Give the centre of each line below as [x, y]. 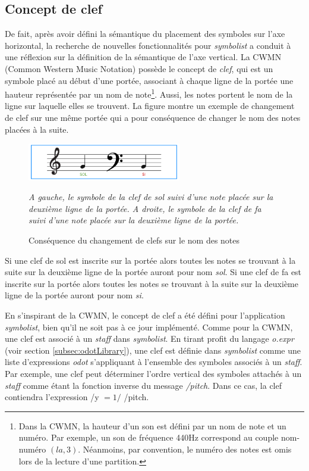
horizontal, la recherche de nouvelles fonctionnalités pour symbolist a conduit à [148, 45]
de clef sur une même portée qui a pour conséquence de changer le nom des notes [153, 118]
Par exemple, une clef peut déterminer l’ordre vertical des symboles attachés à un [153, 373]
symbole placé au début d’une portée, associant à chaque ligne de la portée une [149, 80]
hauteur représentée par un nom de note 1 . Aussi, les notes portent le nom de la [149, 93]
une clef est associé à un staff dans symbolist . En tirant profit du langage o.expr [149, 339]
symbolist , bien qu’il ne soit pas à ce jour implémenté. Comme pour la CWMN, [149, 327]
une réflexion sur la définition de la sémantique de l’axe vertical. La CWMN [143, 57]
